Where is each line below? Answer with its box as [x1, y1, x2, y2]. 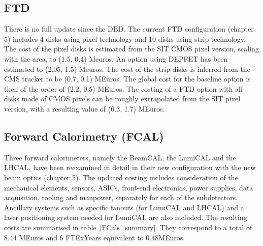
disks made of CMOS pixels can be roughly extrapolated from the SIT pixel [4, 93, 241, 104]
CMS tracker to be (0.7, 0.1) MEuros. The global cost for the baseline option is [4, 73, 251, 84]
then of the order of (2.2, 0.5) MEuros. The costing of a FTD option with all [4, 83, 243, 94]
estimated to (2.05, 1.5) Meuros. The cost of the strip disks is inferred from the [4, 63, 250, 74]
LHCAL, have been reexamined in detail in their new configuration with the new [4, 162, 256, 173]
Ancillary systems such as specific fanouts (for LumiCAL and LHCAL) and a [4, 202, 244, 212]
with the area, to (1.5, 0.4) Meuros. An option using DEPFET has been [4, 53, 228, 64]
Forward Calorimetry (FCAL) [4, 128, 164, 144]
